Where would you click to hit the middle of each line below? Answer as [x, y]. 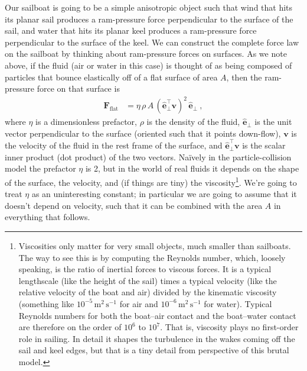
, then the [244, 77]
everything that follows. [48, 217]
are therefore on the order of [70, 327]
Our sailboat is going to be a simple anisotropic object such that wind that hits [149, 7]
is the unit [273, 122]
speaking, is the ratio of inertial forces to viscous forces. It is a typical [145, 269]
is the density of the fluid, [193, 122]
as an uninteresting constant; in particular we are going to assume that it [164, 194]
